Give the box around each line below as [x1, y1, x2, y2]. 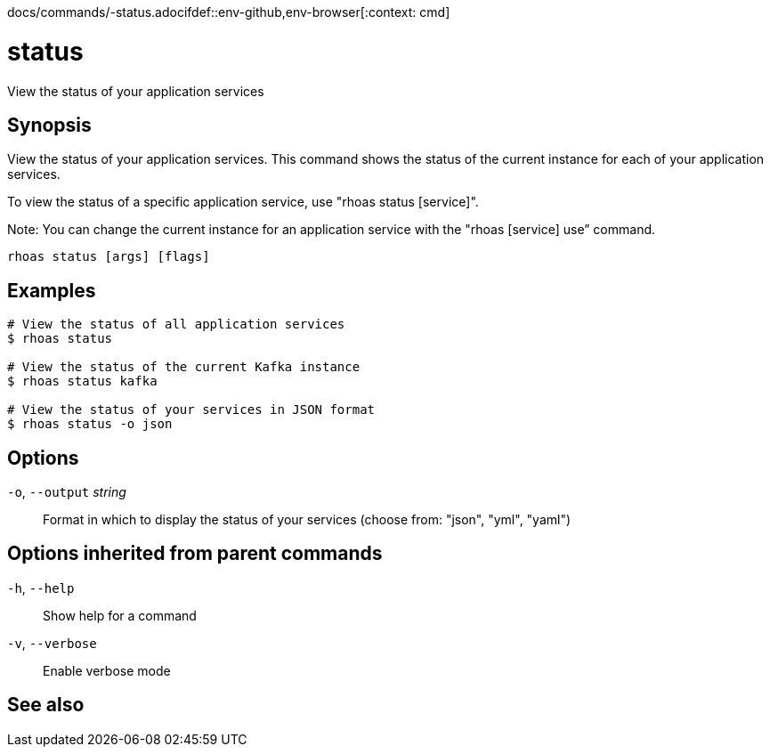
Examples [7, 279, 96, 302]
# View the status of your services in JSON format [7, 402, 376, 418]
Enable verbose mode [43, 662, 171, 678]
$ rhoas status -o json [7, 417, 173, 432]
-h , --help [7, 580, 75, 596]
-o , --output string [7, 484, 126, 500]
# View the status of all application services [7, 317, 345, 332]
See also [7, 693, 85, 717]
